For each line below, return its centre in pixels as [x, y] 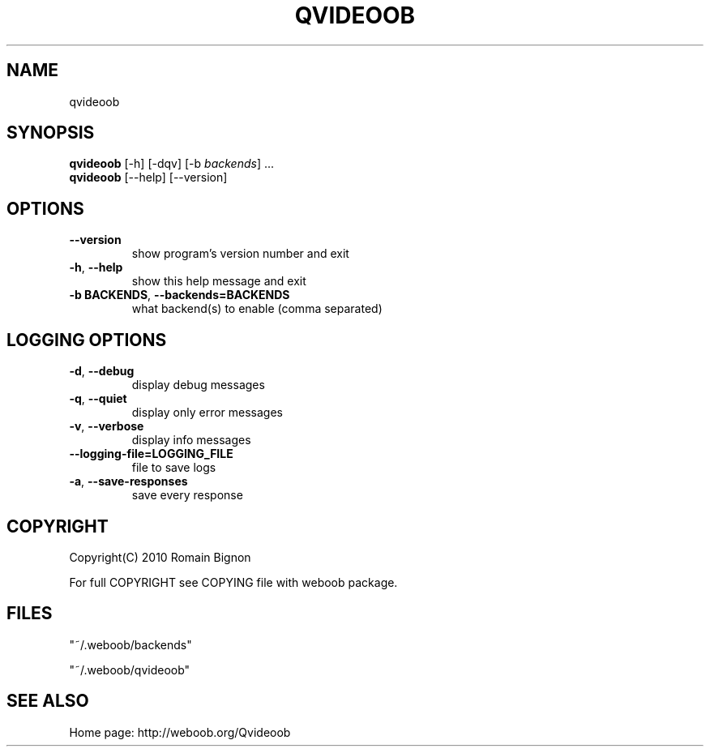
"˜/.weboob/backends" [130, 644]
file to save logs [174, 468]
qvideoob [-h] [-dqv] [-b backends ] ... [172, 164]
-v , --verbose [107, 426]
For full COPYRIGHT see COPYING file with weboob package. [233, 582]
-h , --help [96, 267]
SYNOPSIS [51, 133]
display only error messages [207, 413]
